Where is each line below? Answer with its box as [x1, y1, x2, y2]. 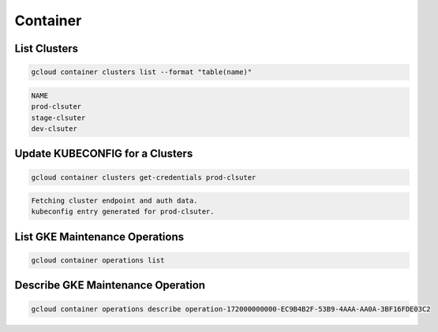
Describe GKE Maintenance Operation [14, 278, 205, 292]
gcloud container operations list [31, 256, 165, 265]
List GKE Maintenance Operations [14, 229, 185, 244]
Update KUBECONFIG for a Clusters [14, 147, 193, 161]
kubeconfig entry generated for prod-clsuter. [31, 207, 215, 216]
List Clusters [14, 42, 79, 55]
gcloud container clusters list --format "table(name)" [31, 68, 253, 76]
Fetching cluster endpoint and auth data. [31, 196, 198, 205]
